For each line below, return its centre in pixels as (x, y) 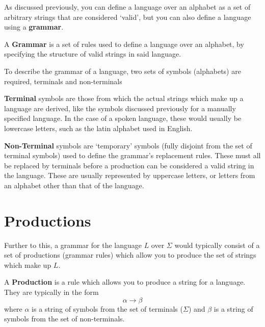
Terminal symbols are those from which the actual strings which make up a (124, 98)
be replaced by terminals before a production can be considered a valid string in (129, 165)
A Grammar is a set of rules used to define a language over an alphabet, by (124, 44)
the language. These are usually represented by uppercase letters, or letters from (130, 175)
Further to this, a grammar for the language (73, 245)
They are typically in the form (51, 292)
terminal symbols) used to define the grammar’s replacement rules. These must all (132, 155)
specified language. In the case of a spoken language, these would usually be (123, 118)
